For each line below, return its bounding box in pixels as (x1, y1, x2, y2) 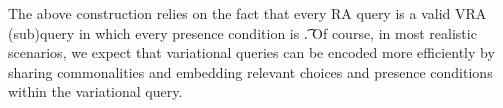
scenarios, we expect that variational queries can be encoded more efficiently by (8, 42, 495, 63)
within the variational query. (8, 81, 183, 102)
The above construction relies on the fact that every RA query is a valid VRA (8, 3, 487, 23)
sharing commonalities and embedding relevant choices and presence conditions (8, 61, 493, 82)
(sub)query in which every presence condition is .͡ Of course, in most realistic (8, 22, 477, 43)
